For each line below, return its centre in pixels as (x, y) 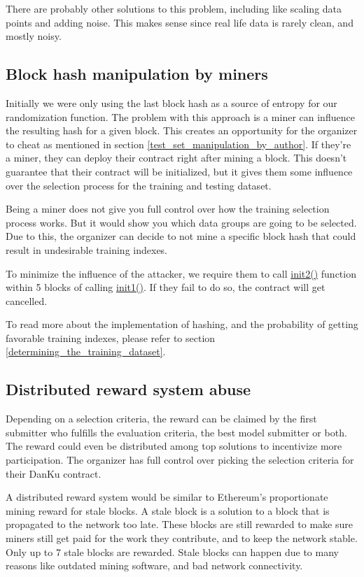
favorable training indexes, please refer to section (111, 337)
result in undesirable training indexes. (86, 249)
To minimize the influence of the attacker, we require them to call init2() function (181, 273)
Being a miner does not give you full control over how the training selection (168, 209)
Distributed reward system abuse (128, 389)
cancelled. (27, 300)
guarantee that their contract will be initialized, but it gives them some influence (179, 171)
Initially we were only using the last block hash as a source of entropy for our (171, 102)
